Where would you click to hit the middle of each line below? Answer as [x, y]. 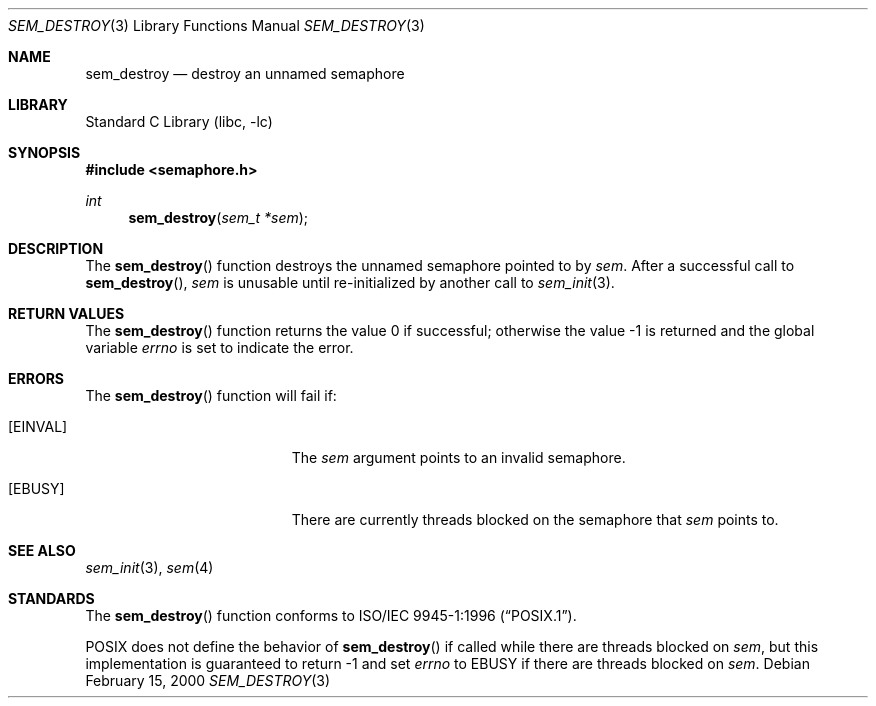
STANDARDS [51, 598]
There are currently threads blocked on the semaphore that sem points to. [535, 519]
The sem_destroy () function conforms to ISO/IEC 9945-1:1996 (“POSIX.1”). [331, 615]
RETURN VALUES [66, 313]
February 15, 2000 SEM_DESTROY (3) [208, 680]
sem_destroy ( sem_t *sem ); [218, 217]
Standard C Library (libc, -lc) [179, 121]
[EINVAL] [38, 426]
